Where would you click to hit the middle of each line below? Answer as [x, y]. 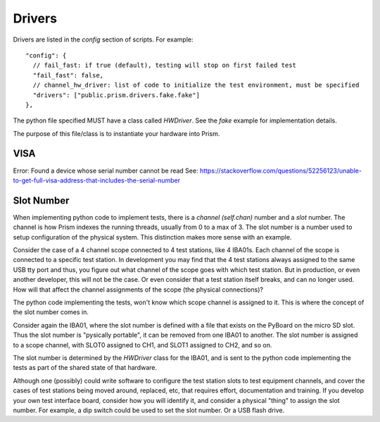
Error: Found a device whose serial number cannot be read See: [106, 170]
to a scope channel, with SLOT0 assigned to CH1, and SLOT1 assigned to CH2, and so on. [142, 345]
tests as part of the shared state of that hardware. [85, 368]
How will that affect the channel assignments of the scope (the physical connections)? [138, 290]
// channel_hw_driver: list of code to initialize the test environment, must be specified [196, 85]
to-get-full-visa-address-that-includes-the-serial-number [97, 180]
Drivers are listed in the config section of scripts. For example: [103, 39]
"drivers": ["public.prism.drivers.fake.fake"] [116, 95]
